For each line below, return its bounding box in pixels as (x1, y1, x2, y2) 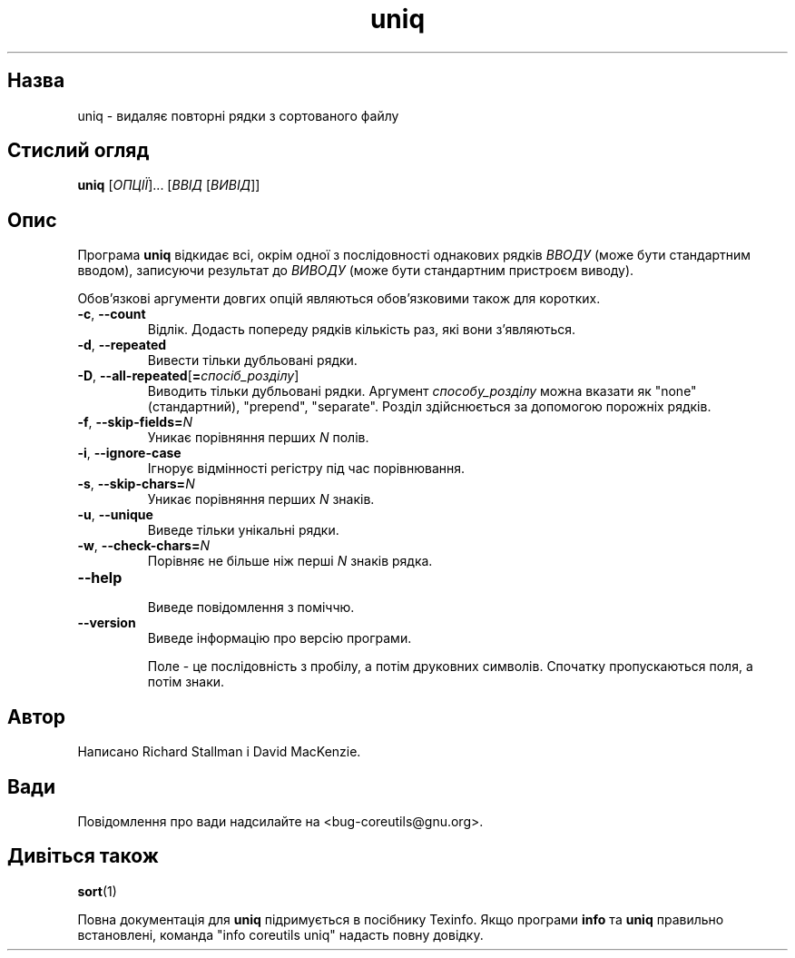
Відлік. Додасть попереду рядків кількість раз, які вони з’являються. (147, 321, 576, 338)
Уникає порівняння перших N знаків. (147, 491, 375, 508)
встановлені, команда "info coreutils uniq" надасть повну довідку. (77, 926, 484, 943)
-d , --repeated (77, 337, 167, 353)
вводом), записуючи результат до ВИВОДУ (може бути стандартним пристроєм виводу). (77, 262, 634, 279)
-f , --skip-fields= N (77, 414, 193, 430)
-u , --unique (77, 507, 153, 523)
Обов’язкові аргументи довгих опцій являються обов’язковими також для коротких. (77, 291, 601, 307)
